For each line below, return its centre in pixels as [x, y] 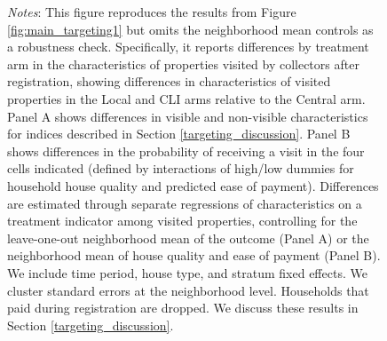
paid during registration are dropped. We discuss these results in [183, 308]
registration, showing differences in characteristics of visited [169, 81]
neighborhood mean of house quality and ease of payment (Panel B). [194, 255]
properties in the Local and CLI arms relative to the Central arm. [186, 98]
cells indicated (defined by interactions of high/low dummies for [181, 168]
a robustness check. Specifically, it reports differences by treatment [188, 47]
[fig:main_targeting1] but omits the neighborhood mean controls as [190, 29]
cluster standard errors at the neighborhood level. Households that [188, 290]
